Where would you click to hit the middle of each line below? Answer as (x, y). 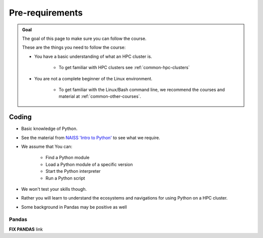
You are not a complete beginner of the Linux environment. (94, 78)
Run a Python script (65, 178)
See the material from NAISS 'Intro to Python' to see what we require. (91, 137)
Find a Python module (67, 158)
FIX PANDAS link (26, 229)
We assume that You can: (47, 146)
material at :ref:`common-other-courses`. (100, 96)
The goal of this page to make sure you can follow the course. (84, 38)
